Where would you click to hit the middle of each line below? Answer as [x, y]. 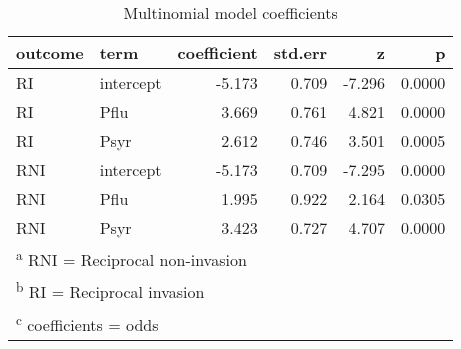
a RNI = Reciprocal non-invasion [131, 258]
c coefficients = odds [87, 322]
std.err [300, 52]
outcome [50, 52]
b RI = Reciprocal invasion [110, 290]
